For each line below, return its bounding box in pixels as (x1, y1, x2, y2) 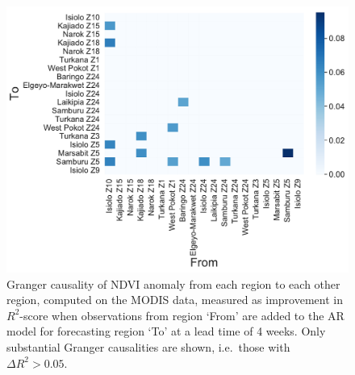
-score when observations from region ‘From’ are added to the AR (19, 306, 345, 323)
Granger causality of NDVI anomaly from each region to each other (6, 275, 340, 292)
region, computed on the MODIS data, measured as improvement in (6, 291, 343, 308)
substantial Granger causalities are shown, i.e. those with (6, 338, 290, 355)
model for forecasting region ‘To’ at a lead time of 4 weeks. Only (6, 323, 326, 340)
